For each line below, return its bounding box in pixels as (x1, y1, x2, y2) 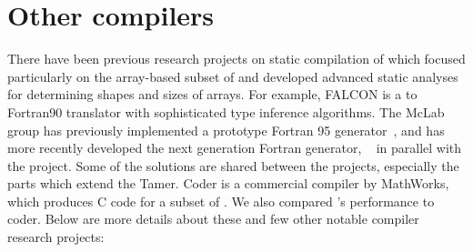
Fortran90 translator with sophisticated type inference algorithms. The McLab (7, 102, 445, 121)
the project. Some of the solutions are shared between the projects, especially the (7, 156, 459, 175)
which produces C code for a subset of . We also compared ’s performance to (7, 191, 435, 210)
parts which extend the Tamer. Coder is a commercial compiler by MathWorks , (7, 174, 449, 193)
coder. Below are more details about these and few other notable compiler (7, 209, 419, 228)
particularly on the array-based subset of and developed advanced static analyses (7, 66, 458, 86)
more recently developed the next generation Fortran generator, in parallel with (7, 138, 462, 157)
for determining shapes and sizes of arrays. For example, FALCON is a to (7, 85, 418, 104)
